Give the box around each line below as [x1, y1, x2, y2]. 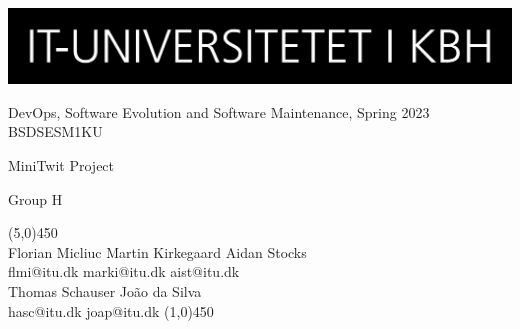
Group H [8, 188, 63, 209]
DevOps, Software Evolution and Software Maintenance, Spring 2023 [8, 101, 430, 122]
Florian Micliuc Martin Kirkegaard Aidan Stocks [8, 241, 307, 262]
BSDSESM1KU [8, 121, 103, 142]
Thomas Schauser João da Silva [8, 281, 202, 302]
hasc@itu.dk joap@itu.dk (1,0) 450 [8, 300, 214, 321]
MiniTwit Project [8, 155, 115, 176]
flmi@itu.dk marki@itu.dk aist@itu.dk [8, 261, 240, 282]
